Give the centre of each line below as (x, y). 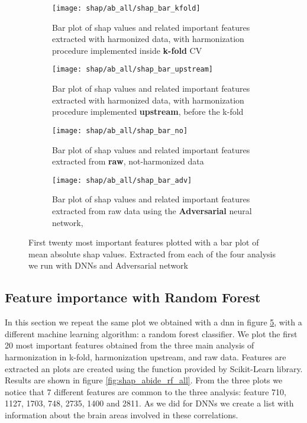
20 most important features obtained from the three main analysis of (130, 345)
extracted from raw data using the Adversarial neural (152, 210)
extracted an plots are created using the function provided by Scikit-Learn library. (154, 368)
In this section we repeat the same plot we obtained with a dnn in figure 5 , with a (153, 322)
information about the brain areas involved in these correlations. (122, 414)
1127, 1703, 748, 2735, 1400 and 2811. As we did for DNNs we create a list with (149, 403)
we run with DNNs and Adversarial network (109, 265)
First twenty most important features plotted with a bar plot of (144, 242)
